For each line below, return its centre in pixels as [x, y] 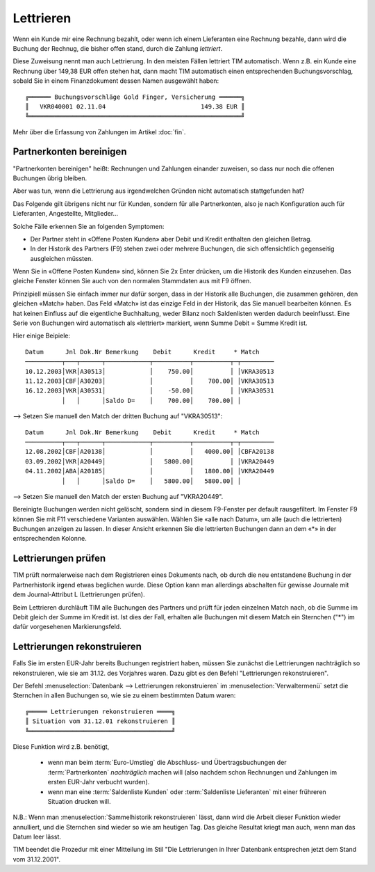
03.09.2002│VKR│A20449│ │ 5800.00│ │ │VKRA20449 [150, 461]
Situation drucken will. [79, 801]
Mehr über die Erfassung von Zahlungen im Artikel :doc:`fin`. [99, 132]
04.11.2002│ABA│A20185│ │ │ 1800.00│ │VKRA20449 [150, 471]
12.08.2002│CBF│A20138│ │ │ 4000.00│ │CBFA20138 [150, 452]
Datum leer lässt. [37, 837]
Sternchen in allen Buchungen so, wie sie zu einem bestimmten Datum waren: [124, 695]
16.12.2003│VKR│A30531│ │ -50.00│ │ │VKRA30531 [150, 391]
